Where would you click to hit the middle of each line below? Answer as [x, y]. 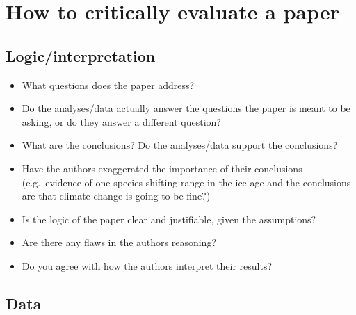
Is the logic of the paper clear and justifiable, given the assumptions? [169, 219]
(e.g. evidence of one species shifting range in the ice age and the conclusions [186, 182]
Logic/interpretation [81, 55]
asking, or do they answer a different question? [121, 121]
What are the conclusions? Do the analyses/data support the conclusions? [180, 145]
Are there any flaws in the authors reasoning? [119, 242]
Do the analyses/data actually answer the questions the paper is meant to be [186, 108]
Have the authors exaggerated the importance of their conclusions [162, 168]
